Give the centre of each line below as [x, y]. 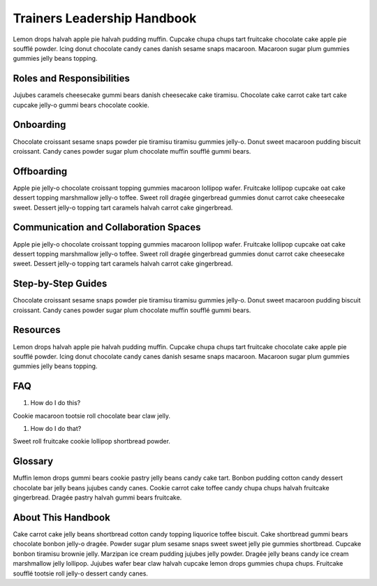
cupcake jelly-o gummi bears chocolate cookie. [81, 105]
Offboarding [40, 171]
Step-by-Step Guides [60, 284]
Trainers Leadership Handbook [105, 18]
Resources [37, 330]
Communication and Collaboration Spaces [107, 227]
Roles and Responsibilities [72, 79]
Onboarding [39, 125]
